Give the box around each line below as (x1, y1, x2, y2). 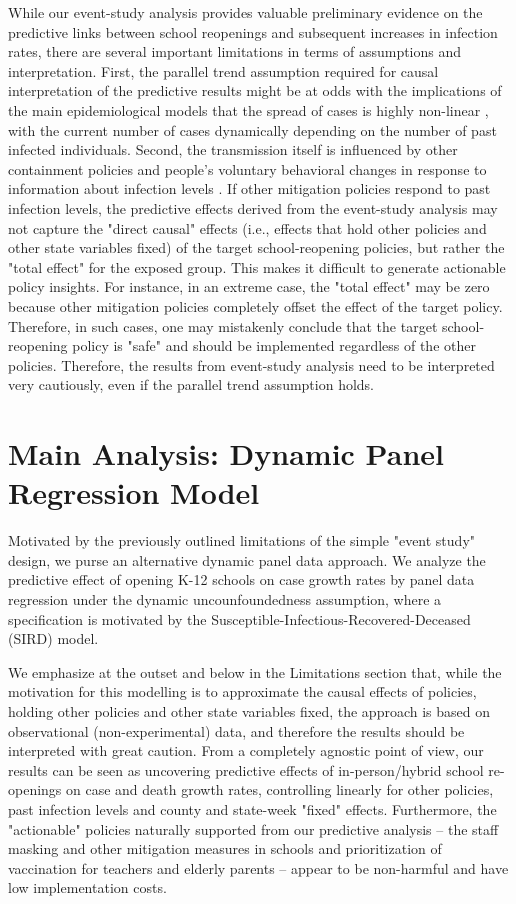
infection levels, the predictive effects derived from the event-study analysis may (8, 197, 498, 218)
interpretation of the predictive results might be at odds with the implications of (8, 80, 502, 101)
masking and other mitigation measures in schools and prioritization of (8, 838, 442, 859)
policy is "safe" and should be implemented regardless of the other (72, 335, 476, 356)
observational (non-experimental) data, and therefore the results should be (8, 720, 465, 741)
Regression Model (8, 472, 260, 513)
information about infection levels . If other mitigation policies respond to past (8, 178, 491, 199)
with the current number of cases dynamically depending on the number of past (8, 119, 497, 140)
